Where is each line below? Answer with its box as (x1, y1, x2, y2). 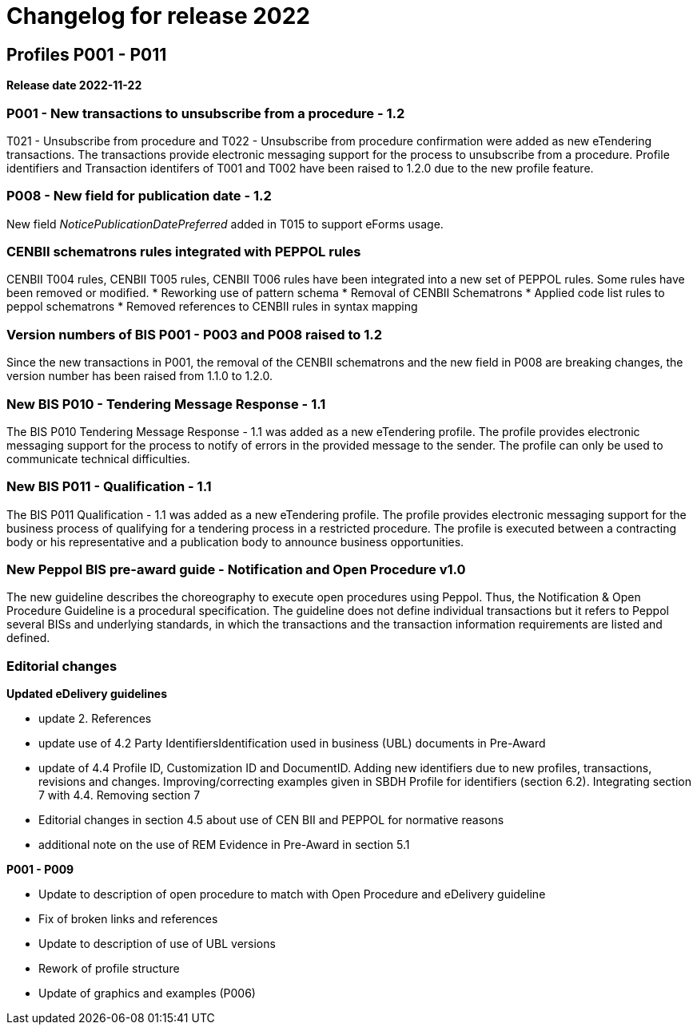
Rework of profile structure (38, 962, 180, 976)
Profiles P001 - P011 (6, 44, 167, 65)
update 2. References (38, 712, 152, 726)
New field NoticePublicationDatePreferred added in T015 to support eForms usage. (6, 216, 444, 231)
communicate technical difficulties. (6, 451, 190, 466)
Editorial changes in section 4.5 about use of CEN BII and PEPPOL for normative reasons (38, 813, 504, 827)
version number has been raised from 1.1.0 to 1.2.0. (6, 369, 273, 383)
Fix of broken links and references (38, 912, 218, 926)
